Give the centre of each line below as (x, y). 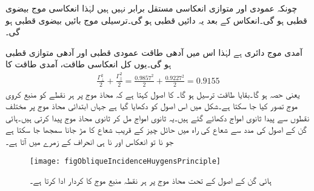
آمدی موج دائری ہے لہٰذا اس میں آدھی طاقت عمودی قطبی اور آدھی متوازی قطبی (154, 52)
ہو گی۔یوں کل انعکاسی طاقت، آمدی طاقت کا (89, 64)
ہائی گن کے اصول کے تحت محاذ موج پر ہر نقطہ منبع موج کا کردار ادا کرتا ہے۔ (151, 180)
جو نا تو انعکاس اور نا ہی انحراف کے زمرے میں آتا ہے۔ (90, 142)
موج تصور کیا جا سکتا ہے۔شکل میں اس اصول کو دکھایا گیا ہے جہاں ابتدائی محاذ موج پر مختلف (152, 106)
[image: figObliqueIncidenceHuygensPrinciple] (125, 161)
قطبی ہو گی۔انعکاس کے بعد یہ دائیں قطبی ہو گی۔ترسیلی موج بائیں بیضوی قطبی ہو (156, 20)
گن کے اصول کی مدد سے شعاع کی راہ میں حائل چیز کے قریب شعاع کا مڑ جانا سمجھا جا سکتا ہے (156, 129)
